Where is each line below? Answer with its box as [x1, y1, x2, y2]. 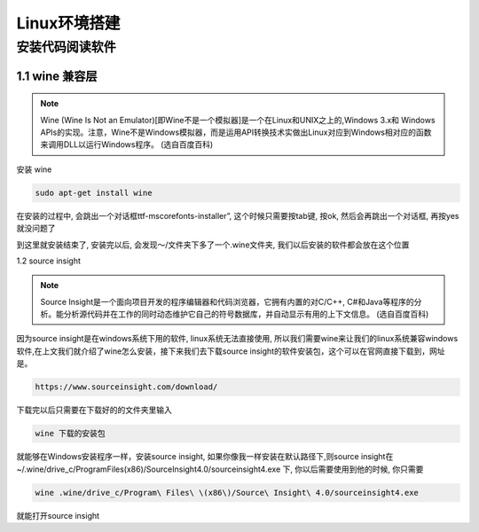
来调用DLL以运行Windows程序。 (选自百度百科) [40, 139, 214, 150]
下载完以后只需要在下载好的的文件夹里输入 [16, 404, 172, 416]
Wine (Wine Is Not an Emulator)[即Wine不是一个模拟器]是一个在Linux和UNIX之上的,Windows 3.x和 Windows [40, 114, 436, 125]
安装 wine [16, 164, 52, 175]
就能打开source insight [16, 510, 100, 520]
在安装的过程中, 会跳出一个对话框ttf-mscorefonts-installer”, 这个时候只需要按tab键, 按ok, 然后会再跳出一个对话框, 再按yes [16, 210, 459, 221]
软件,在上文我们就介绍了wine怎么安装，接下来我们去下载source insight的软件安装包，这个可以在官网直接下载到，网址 [16, 346, 445, 356]
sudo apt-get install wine [35, 187, 153, 198]
